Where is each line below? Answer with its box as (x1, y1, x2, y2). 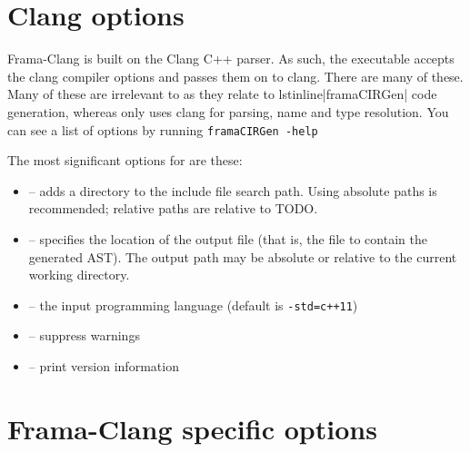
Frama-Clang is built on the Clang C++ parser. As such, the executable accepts (7, 49, 455, 68)
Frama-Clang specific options (7, 409, 377, 447)
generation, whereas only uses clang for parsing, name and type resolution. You (7, 102, 449, 121)
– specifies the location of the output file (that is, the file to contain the (28, 229, 427, 248)
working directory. (28, 265, 130, 284)
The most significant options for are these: (7, 151, 243, 170)
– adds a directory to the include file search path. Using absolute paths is (28, 181, 437, 200)
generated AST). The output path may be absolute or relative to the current (28, 247, 457, 266)
